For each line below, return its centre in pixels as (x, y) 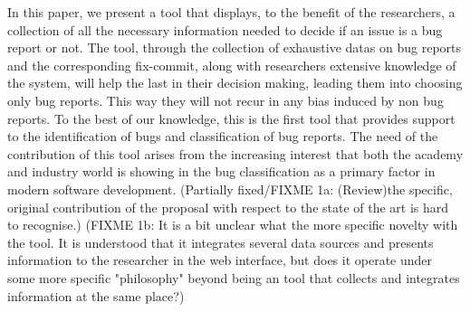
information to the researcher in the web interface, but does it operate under (220, 260)
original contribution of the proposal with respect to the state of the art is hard (228, 207)
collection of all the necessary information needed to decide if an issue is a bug (225, 29)
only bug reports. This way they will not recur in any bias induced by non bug (225, 100)
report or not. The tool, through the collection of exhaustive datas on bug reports (235, 47)
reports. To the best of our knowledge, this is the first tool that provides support (231, 118)
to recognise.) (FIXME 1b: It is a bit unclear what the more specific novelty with (233, 225)
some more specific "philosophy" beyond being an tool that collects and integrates (234, 277)
